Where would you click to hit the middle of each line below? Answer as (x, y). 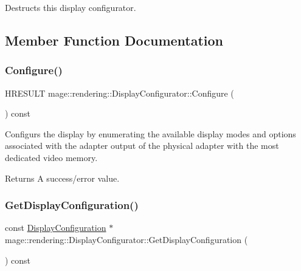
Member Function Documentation (114, 40)
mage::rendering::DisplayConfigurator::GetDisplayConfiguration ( (126, 239)
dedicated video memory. (51, 157)
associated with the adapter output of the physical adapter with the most (142, 146)
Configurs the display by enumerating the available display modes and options (150, 133)
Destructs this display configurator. (71, 7)
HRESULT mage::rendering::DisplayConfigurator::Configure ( (119, 93)
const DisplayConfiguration (56, 228)
